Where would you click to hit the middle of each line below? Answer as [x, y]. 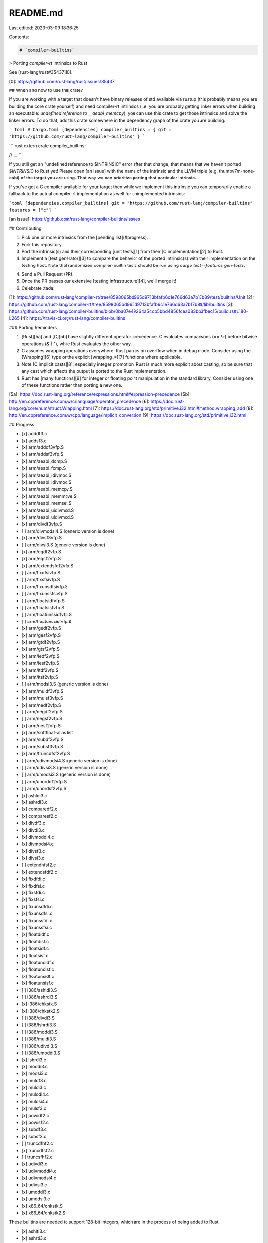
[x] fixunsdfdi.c [37, 906]
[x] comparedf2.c [39, 809]
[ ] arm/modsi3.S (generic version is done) [65, 684]
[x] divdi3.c [33, 830]
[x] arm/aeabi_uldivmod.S [48, 517]
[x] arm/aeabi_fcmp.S [44, 468]
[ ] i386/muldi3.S [39, 1039]
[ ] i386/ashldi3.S [39, 990]
